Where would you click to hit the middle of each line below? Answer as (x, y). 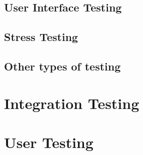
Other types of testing (62, 66)
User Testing (49, 142)
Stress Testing (41, 37)
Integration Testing (72, 103)
